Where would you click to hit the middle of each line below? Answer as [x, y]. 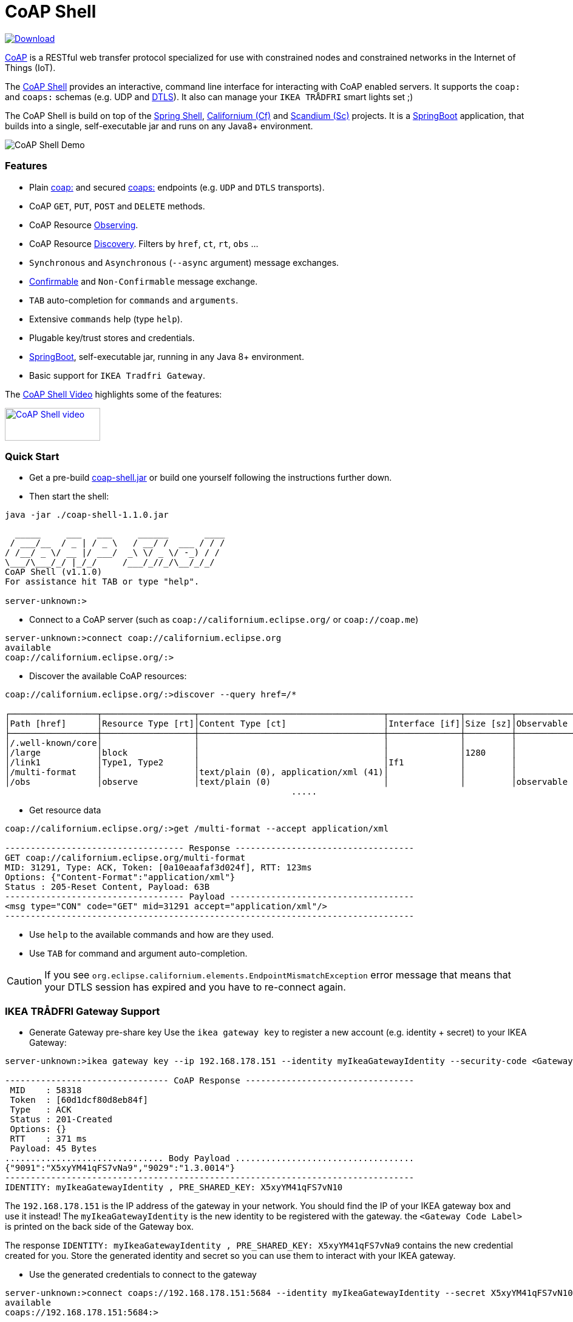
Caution [25, 981]
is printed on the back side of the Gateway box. [100, 1226]
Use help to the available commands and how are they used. [151, 935]
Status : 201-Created [61, 1119]
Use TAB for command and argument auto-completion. [138, 954]
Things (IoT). [30, 67]
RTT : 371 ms [48, 1139]
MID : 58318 [46, 1090]
